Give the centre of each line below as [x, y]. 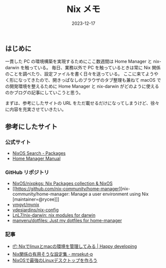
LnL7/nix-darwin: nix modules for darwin [54, 215]
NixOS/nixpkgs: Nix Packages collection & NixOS [62, 183]
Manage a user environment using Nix [110, 194]
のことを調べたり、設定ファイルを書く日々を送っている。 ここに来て [75, 74]
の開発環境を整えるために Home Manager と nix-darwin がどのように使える [82, 86]
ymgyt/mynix [26, 205]
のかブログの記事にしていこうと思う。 [44, 93]
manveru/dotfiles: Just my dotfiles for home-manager [67, 221]
